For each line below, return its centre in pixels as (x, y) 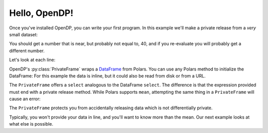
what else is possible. (31, 124)
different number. (27, 51)
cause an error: (25, 99)
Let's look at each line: (32, 60)
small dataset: (24, 34)
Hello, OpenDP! (41, 13)
